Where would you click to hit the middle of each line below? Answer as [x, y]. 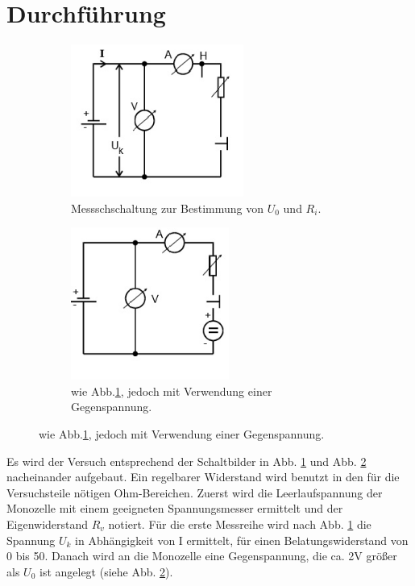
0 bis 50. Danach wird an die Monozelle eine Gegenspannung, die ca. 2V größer [202, 556]
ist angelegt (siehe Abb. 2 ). [106, 571]
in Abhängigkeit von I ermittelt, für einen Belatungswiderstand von [242, 540]
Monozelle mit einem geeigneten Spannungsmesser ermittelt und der [175, 508]
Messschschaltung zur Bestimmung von [167, 208]
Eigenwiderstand [48, 524]
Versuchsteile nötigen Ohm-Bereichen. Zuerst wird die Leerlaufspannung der [195, 492]
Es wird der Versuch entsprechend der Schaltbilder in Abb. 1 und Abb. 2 [187, 461]
